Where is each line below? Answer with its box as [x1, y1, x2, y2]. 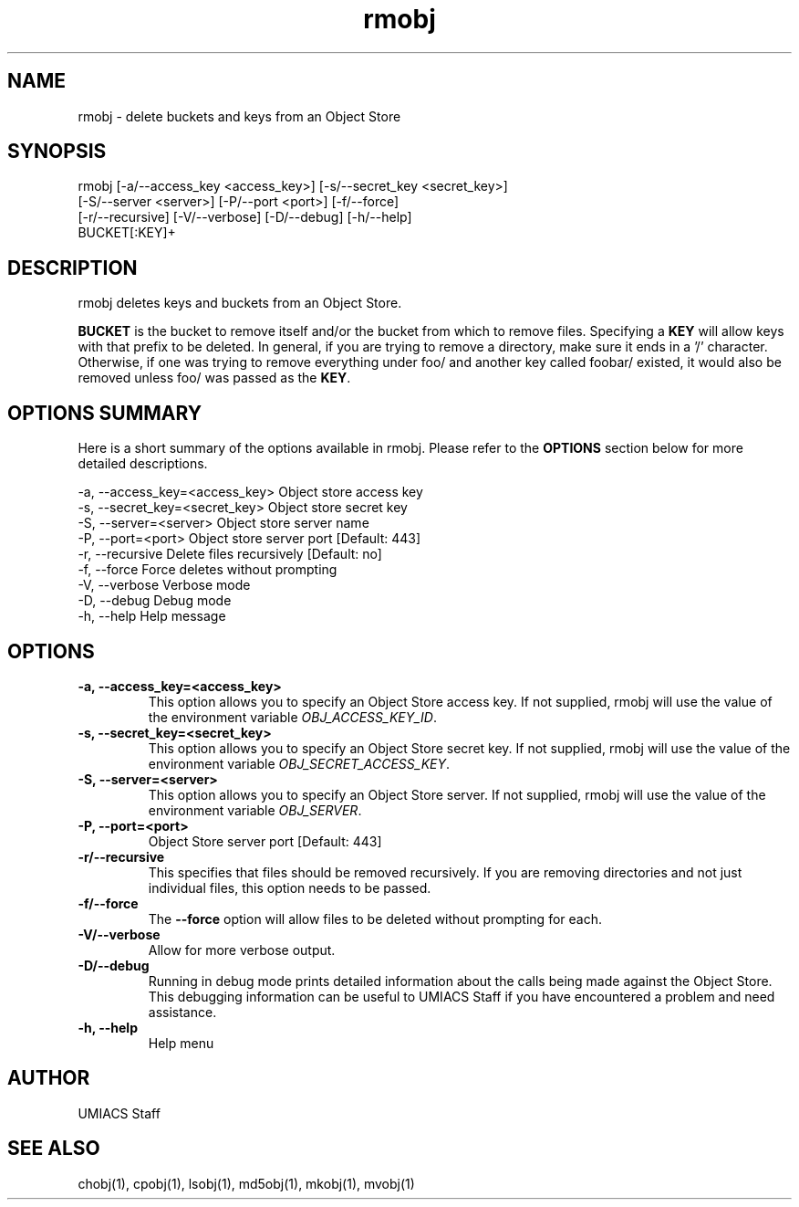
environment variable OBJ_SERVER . [148, 802, 362, 818]
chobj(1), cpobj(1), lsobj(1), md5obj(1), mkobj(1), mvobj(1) [78, 1175, 415, 1191]
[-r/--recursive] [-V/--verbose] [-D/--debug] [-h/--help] [78, 209, 412, 226]
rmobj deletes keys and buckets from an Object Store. [78, 295, 402, 311]
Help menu [148, 1034, 214, 1051]
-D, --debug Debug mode [78, 593, 232, 609]
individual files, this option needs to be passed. [148, 879, 431, 896]
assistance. [148, 1003, 217, 1020]
